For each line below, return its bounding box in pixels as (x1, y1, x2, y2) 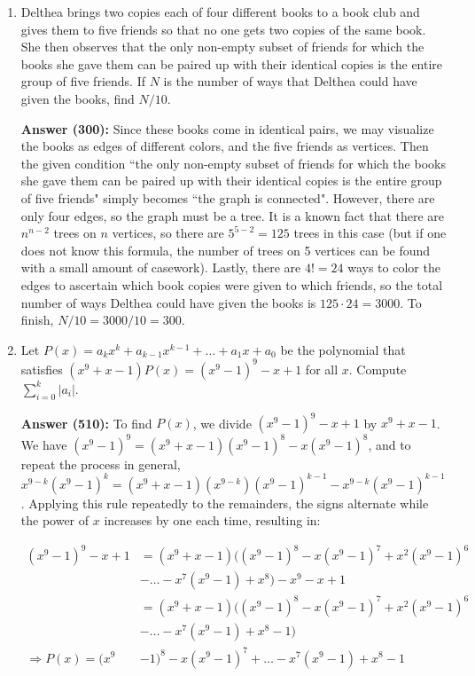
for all (305, 359, 339, 378)
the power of (20, 511, 90, 530)
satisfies (20, 359, 63, 378)
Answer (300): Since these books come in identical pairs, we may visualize (20, 119, 434, 138)
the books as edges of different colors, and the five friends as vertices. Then (20, 137, 429, 155)
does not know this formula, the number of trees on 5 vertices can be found (20, 240, 431, 259)
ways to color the (347, 258, 440, 277)
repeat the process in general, (20, 454, 181, 473)
